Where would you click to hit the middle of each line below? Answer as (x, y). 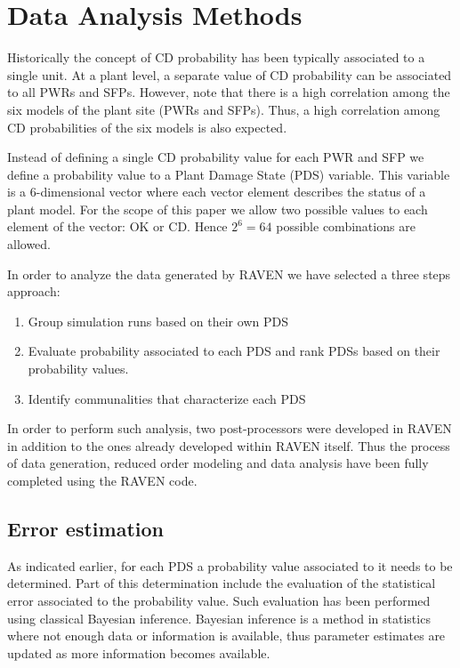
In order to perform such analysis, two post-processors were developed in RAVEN (230, 428)
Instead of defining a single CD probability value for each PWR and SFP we (216, 157)
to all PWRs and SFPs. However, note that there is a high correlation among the (229, 92)
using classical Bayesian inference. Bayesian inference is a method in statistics (219, 618)
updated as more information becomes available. (139, 652)
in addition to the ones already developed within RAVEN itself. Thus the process (229, 445)
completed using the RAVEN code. (102, 480)
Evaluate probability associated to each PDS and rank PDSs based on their (234, 351)
